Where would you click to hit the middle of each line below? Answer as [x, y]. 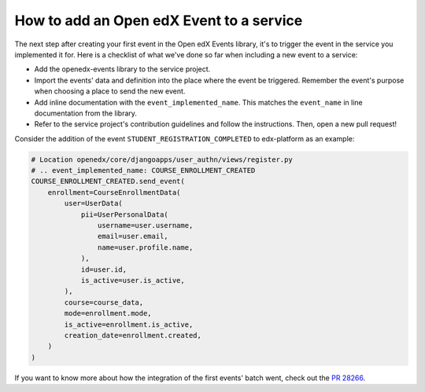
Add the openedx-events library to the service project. [122, 69]
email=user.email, [133, 236]
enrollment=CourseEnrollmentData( [114, 192]
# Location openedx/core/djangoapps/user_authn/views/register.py [162, 159]
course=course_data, [104, 302]
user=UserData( [94, 203]
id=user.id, [104, 269]
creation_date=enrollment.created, [133, 335]
